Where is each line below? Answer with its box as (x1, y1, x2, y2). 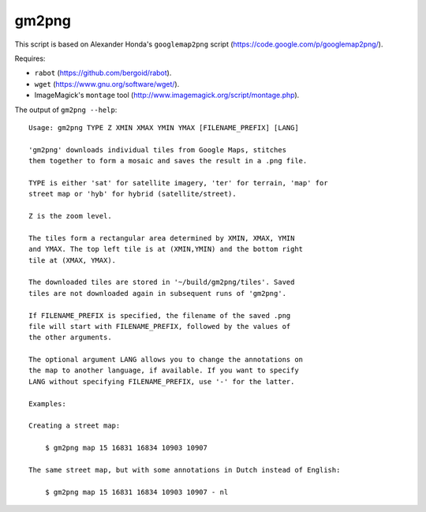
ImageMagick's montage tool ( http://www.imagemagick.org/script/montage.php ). (34, 91, 300, 100)
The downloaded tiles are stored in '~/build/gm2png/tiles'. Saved (28, 278, 295, 287)
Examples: (28, 399, 66, 408)
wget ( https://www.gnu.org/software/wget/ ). (34, 79, 180, 88)
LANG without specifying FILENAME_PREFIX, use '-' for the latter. (28, 377, 295, 386)
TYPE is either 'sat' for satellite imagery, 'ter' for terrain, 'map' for (28, 178, 328, 187)
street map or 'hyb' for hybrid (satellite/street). (28, 189, 237, 199)
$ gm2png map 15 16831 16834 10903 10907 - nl (44, 488, 229, 496)
